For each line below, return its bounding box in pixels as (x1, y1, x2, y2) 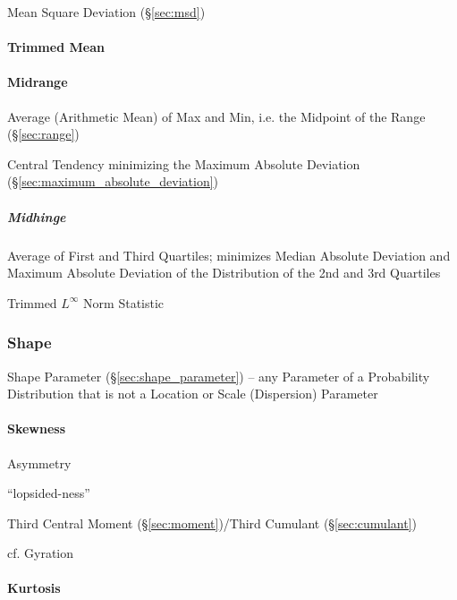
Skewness (7, 419, 66, 438)
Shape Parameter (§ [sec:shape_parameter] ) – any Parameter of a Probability (7, 366, 430, 385)
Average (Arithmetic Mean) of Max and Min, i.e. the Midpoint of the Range (7, 107, 426, 125)
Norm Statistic (83, 293, 165, 312)
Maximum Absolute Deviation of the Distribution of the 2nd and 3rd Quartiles (7, 263, 441, 282)
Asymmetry (7, 453, 72, 472)
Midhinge (7, 207, 66, 226)
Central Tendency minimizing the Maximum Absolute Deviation (7, 154, 360, 173)
